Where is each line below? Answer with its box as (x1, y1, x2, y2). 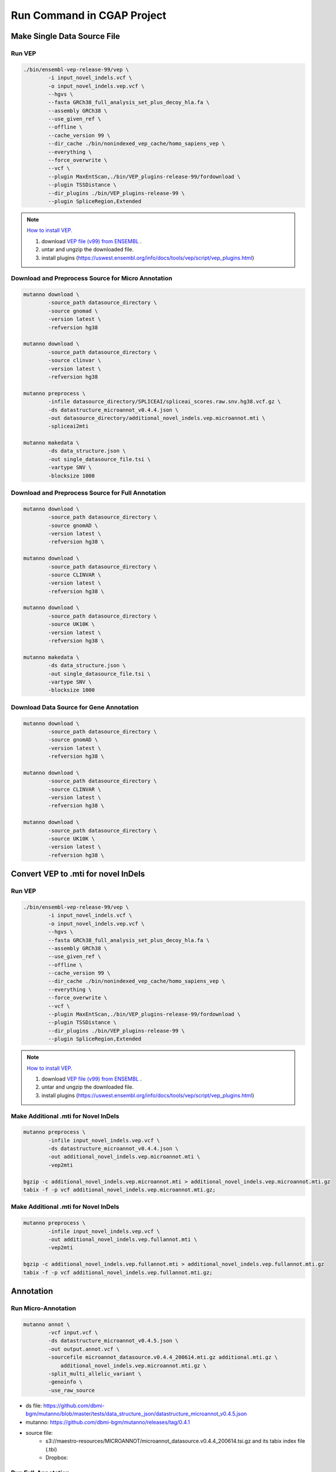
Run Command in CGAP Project (11, 9, 167, 22)
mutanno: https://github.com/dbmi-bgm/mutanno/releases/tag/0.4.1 (25, 1418, 191, 1425)
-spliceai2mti (48, 423, 89, 430)
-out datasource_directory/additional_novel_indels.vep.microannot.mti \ (48, 415, 266, 421)
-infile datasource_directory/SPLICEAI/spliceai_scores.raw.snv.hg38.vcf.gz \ (48, 398, 281, 405)
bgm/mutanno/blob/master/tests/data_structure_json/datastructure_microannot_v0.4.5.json (25, 1410, 247, 1417)
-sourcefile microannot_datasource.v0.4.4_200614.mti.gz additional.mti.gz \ (48, 1354, 278, 1361)
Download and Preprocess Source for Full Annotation (11, 489, 166, 497)
